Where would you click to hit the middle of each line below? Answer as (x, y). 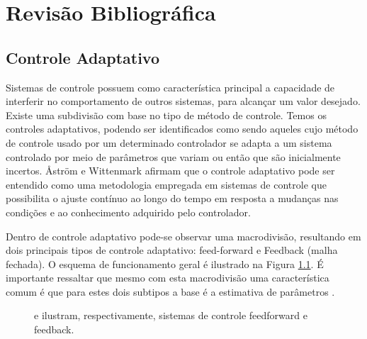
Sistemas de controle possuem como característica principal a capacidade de (170, 87)
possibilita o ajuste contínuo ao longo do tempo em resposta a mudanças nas (172, 198)
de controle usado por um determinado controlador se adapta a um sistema (169, 142)
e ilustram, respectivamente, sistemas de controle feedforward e (171, 315)
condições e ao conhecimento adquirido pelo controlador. (128, 212)
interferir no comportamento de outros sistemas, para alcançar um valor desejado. (183, 101)
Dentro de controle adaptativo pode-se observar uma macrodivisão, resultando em (183, 236)
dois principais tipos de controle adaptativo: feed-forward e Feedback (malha (172, 250)
